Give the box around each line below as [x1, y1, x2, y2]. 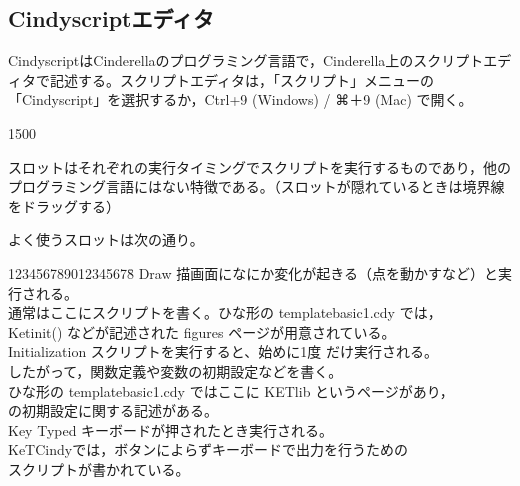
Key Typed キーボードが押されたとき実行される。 [8, 419, 334, 440]
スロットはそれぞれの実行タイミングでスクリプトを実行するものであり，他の [8, 156, 511, 177]
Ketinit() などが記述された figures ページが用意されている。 [8, 321, 396, 342]
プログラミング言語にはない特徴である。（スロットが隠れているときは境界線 [8, 176, 505, 197]
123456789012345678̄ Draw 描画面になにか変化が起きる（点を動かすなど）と [8, 262, 498, 283]
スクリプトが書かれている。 [8, 458, 190, 479]
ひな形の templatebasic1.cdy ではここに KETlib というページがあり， [8, 380, 454, 401]
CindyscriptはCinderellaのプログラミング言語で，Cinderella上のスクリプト [8, 50, 484, 71]
